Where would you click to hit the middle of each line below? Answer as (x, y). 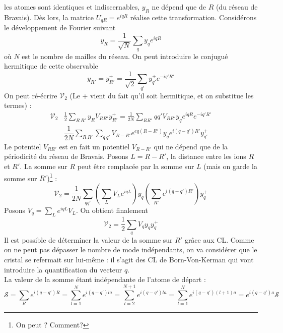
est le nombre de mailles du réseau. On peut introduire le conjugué (125, 56)
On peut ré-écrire (31, 95)
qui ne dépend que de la (191, 146)
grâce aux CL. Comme (219, 239)
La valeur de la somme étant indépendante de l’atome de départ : (105, 279)
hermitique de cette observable (51, 66)
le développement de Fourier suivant (60, 27)
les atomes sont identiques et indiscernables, (72, 7)
